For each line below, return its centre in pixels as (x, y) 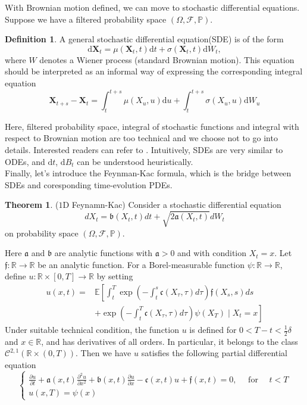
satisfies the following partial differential (214, 353)
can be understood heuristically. (135, 161)
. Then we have (104, 353)
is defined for (213, 329)
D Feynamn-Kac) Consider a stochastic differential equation (172, 205)
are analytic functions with (104, 253)
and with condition (212, 253)
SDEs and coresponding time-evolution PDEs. (89, 184)
